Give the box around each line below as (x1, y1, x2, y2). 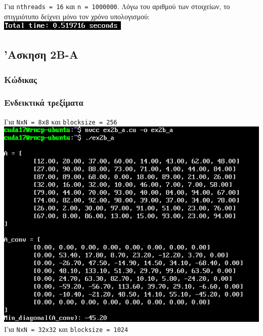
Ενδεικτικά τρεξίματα (4, 96, 83, 109)
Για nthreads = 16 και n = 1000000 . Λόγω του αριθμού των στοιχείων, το (4, 1, 230, 11)
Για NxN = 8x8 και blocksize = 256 (4, 116, 117, 127)
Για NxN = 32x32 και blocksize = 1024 (4, 323, 128, 334)
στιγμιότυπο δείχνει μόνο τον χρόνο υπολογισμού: (4, 11, 150, 21)
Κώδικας (4, 73, 37, 86)
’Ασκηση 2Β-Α (4, 47, 78, 62)
